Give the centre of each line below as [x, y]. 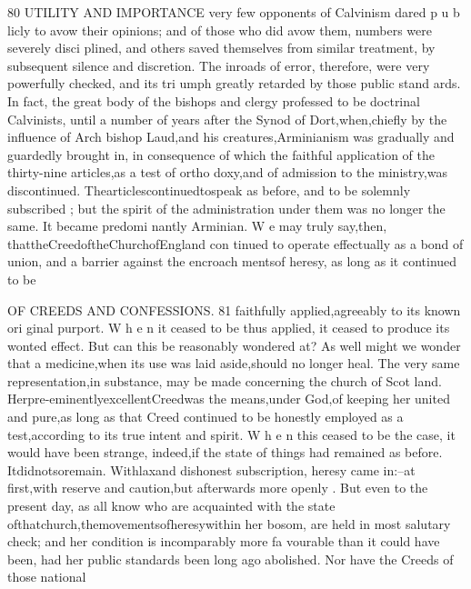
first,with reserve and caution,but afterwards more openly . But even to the [218, 488]
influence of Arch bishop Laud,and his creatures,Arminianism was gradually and [231, 137]
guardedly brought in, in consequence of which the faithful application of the [221, 154]
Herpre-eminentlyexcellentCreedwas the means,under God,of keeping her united [229, 399]
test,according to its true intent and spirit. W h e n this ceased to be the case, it [231, 434]
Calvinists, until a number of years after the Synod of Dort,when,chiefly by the [227, 119]
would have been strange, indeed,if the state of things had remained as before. [225, 452]
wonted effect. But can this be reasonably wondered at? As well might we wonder [234, 345]
